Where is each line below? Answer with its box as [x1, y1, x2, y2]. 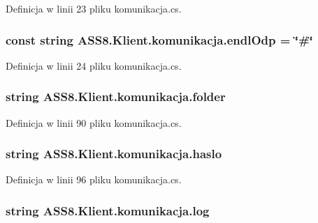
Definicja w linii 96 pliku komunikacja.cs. [6, 172, 182, 187]
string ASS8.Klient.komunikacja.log [6, 201, 210, 219]
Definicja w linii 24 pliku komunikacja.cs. [6, 58, 182, 72]
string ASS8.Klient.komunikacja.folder [6, 88, 226, 105]
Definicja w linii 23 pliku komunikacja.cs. [6, 1, 182, 15]
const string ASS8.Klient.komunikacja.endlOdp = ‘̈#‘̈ [6, 31, 313, 48]
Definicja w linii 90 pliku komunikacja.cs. [6, 115, 182, 130]
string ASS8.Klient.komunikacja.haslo [6, 145, 222, 162]
